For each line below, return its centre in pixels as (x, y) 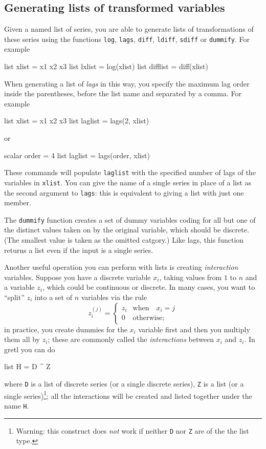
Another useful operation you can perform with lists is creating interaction (121, 267)
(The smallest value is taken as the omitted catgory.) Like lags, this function (124, 240)
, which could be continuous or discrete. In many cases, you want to (149, 287)
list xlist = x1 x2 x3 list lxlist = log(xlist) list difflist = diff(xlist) (106, 66)
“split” (14, 297)
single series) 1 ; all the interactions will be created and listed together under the (128, 395)
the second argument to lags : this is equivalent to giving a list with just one (124, 192)
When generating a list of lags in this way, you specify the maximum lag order (127, 83)
